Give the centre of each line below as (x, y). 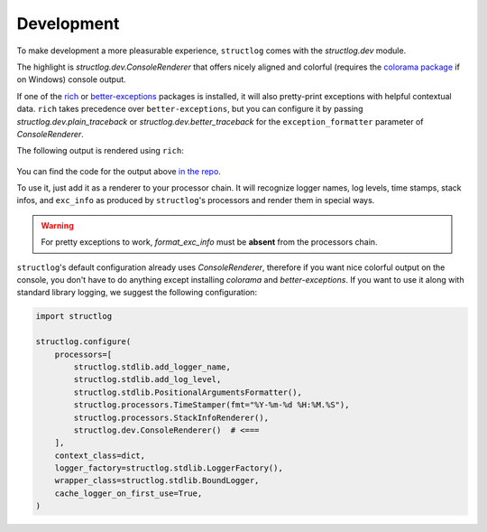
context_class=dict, (100, 455)
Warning (57, 225)
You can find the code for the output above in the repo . (119, 171)
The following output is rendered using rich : (101, 151)
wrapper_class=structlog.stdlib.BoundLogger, (157, 481)
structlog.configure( (83, 342)
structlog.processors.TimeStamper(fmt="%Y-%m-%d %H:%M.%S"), (211, 405)
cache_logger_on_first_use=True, (129, 493)
